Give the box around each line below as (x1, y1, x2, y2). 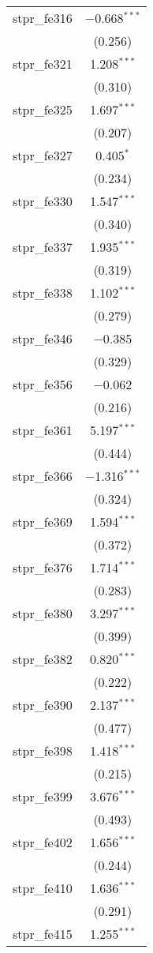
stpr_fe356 (13, 375, 73, 393)
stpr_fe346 (13, 329, 73, 347)
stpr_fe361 (13, 421, 73, 439)
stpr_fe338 (13, 283, 73, 302)
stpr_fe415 (13, 925, 73, 943)
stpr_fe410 (13, 879, 73, 897)
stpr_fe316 (13, 9, 73, 27)
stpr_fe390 (13, 696, 73, 714)
